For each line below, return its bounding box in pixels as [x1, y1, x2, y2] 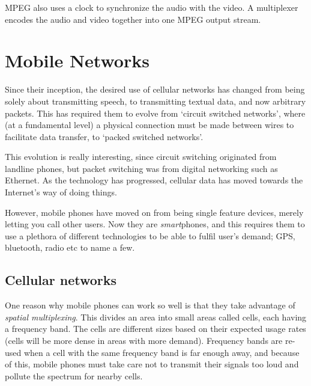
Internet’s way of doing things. [5, 186, 117, 198]
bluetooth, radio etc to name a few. [5, 241, 135, 254]
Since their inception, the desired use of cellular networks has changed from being [5, 83, 305, 96]
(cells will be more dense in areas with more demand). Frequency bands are [5, 334, 283, 347]
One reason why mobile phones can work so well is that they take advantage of [5, 299, 295, 311]
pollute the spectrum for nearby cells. [5, 369, 143, 382]
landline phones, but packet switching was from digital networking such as [5, 162, 278, 174]
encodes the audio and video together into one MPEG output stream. [5, 13, 261, 25]
